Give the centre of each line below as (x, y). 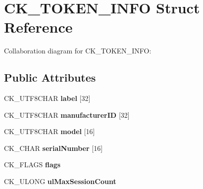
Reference (38, 27)
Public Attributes (50, 77)
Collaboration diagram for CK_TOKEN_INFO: (78, 51)
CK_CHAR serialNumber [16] (53, 148)
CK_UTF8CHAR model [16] (50, 131)
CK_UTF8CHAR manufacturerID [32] (67, 115)
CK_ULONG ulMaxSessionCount (60, 181)
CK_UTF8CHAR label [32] (47, 98)
